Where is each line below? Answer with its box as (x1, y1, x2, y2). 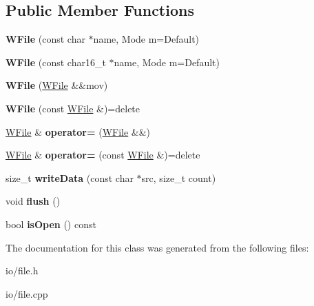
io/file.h (6, 263, 39, 278)
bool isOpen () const (6, 216, 96, 231)
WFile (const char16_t (6, 54, 106, 69)
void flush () (6, 194, 61, 208)
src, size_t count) (141, 170, 216, 185)
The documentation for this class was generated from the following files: (6, 240, 309, 254)
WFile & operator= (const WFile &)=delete (6, 147, 200, 162)
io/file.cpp (6, 286, 48, 300)
